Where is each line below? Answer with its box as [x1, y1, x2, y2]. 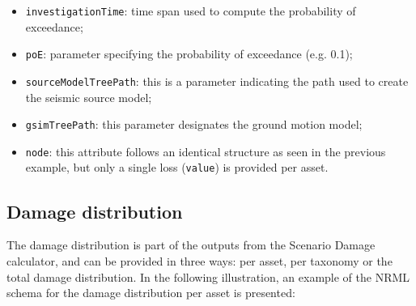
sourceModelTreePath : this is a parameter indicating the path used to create [25, 72, 409, 89]
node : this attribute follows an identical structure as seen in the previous [25, 142, 386, 159]
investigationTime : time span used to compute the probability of [25, 2, 356, 19]
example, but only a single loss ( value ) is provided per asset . [25, 159, 329, 176]
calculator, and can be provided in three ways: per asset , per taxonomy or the [6, 252, 393, 269]
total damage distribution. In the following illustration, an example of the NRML [6, 268, 410, 285]
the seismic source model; [25, 88, 152, 105]
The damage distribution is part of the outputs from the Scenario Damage [6, 236, 376, 253]
